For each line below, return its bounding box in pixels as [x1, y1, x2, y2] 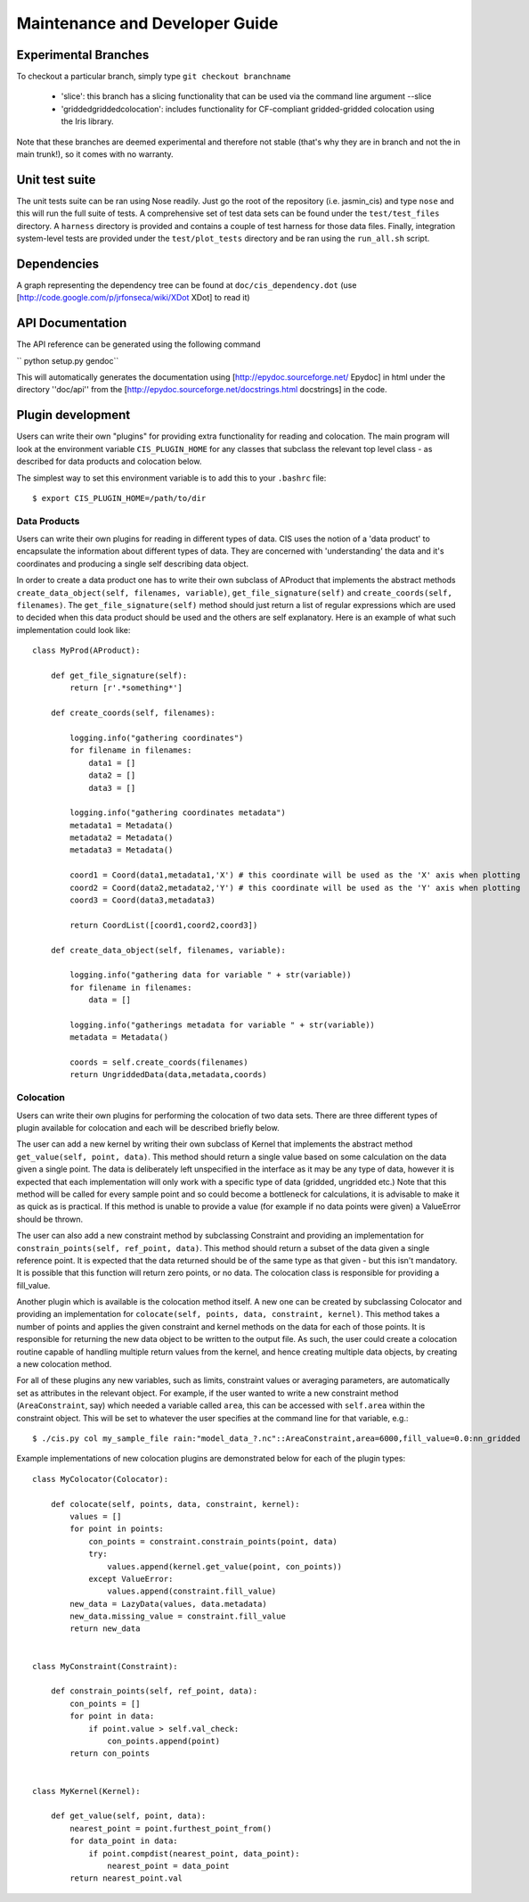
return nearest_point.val [69, 1873, 183, 1883]
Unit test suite [16, 172, 96, 187]
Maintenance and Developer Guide [16, 13, 279, 33]
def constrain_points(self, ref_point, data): [50, 1686, 258, 1696]
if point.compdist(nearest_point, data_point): [88, 1848, 300, 1858]
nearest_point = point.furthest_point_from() [69, 1824, 272, 1833]
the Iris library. [61, 116, 115, 127]
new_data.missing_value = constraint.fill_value [69, 1611, 287, 1622]
